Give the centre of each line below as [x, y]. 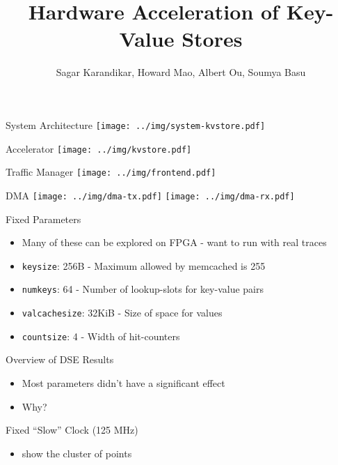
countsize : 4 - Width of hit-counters [101, 336]
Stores [212, 39]
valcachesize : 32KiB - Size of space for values [122, 313]
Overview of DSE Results [60, 359]
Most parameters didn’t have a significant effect [123, 382]
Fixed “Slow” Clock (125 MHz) [72, 430]
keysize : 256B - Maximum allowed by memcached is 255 [144, 265]
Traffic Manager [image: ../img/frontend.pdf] [111, 172]
